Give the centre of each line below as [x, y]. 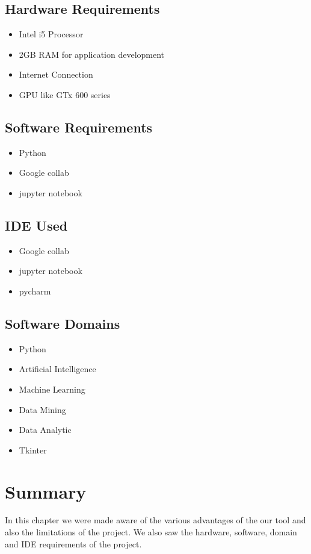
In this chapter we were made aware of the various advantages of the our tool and [155, 520]
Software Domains [63, 323]
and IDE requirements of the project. [73, 543]
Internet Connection [56, 74]
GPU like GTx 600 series [65, 94]
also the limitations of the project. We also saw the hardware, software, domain [151, 532]
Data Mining [42, 409]
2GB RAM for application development [92, 54]
